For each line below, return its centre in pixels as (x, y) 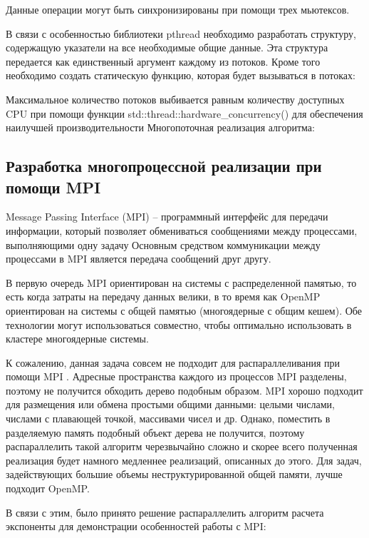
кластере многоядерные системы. (77, 339)
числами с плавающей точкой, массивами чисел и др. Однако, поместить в (168, 418)
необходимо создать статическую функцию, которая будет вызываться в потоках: (181, 75)
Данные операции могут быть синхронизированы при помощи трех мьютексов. (178, 9)
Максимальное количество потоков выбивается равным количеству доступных (175, 99)
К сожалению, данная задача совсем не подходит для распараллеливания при (173, 362)
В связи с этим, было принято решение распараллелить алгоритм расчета (165, 512)
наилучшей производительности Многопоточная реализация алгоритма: (160, 127)
